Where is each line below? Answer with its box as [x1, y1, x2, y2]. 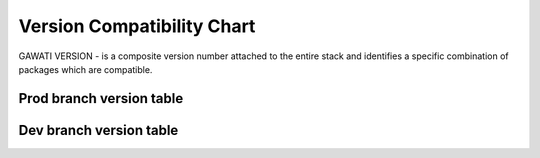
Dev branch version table [18, 121, 179, 139]
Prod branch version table [18, 90, 184, 107]
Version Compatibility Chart [18, 15, 256, 37]
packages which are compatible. [18, 63, 153, 75]
